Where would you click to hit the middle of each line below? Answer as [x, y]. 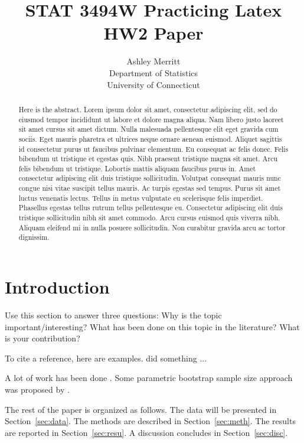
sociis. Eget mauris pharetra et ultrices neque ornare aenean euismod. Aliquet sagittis [150, 139]
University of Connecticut [153, 84]
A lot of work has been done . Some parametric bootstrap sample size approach [149, 378]
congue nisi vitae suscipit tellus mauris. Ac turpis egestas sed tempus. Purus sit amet [150, 188]
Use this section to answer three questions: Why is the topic [113, 315]
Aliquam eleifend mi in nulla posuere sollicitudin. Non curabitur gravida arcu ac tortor [152, 227]
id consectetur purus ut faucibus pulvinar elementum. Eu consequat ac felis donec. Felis [153, 149]
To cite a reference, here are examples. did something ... [106, 358]
